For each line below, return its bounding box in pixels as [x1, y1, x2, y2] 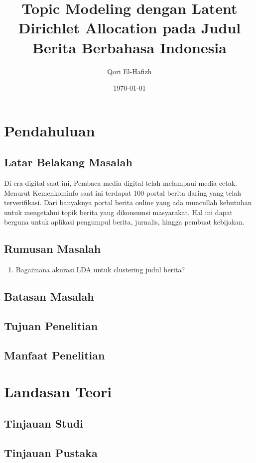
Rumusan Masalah [4, 241, 101, 256]
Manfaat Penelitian [4, 347, 105, 362]
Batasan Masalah [4, 289, 94, 304]
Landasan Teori [4, 381, 112, 402]
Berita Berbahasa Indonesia [32, 37, 227, 57]
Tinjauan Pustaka [4, 445, 98, 460]
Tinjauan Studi [4, 415, 83, 431]
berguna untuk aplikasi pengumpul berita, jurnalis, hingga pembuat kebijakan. [4, 217, 245, 227]
